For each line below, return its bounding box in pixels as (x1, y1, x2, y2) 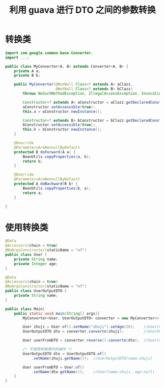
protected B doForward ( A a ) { (14, 149, 76, 155)
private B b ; (14, 73, 41, 78)
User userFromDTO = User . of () (23, 364, 84, 370)
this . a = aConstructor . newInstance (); (23, 109, 102, 114)
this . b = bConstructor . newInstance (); (23, 127, 102, 132)
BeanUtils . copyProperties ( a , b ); (23, 154, 91, 159)
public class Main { (5, 306, 45, 311)
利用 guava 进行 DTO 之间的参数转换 (9, 4, 156, 16)
